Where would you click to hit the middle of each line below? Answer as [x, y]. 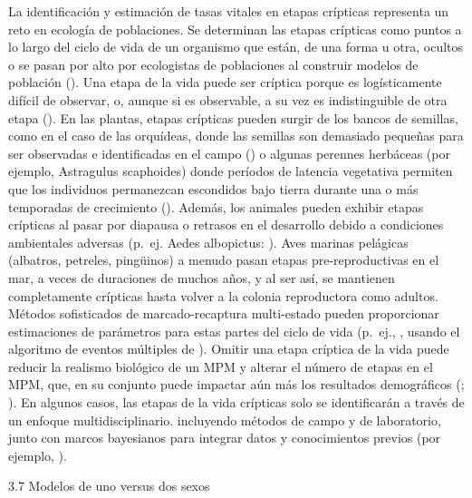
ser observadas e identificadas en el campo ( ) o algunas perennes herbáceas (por [229, 153]
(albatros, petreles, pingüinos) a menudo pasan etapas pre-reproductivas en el [224, 260]
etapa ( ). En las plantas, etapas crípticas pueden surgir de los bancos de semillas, [233, 117]
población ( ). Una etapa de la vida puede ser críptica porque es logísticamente [225, 82]
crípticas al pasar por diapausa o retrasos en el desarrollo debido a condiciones [226, 225]
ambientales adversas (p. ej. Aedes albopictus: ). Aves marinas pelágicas [208, 242]
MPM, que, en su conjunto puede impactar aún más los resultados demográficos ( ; [236, 384]
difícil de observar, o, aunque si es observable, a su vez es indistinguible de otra [228, 99]
